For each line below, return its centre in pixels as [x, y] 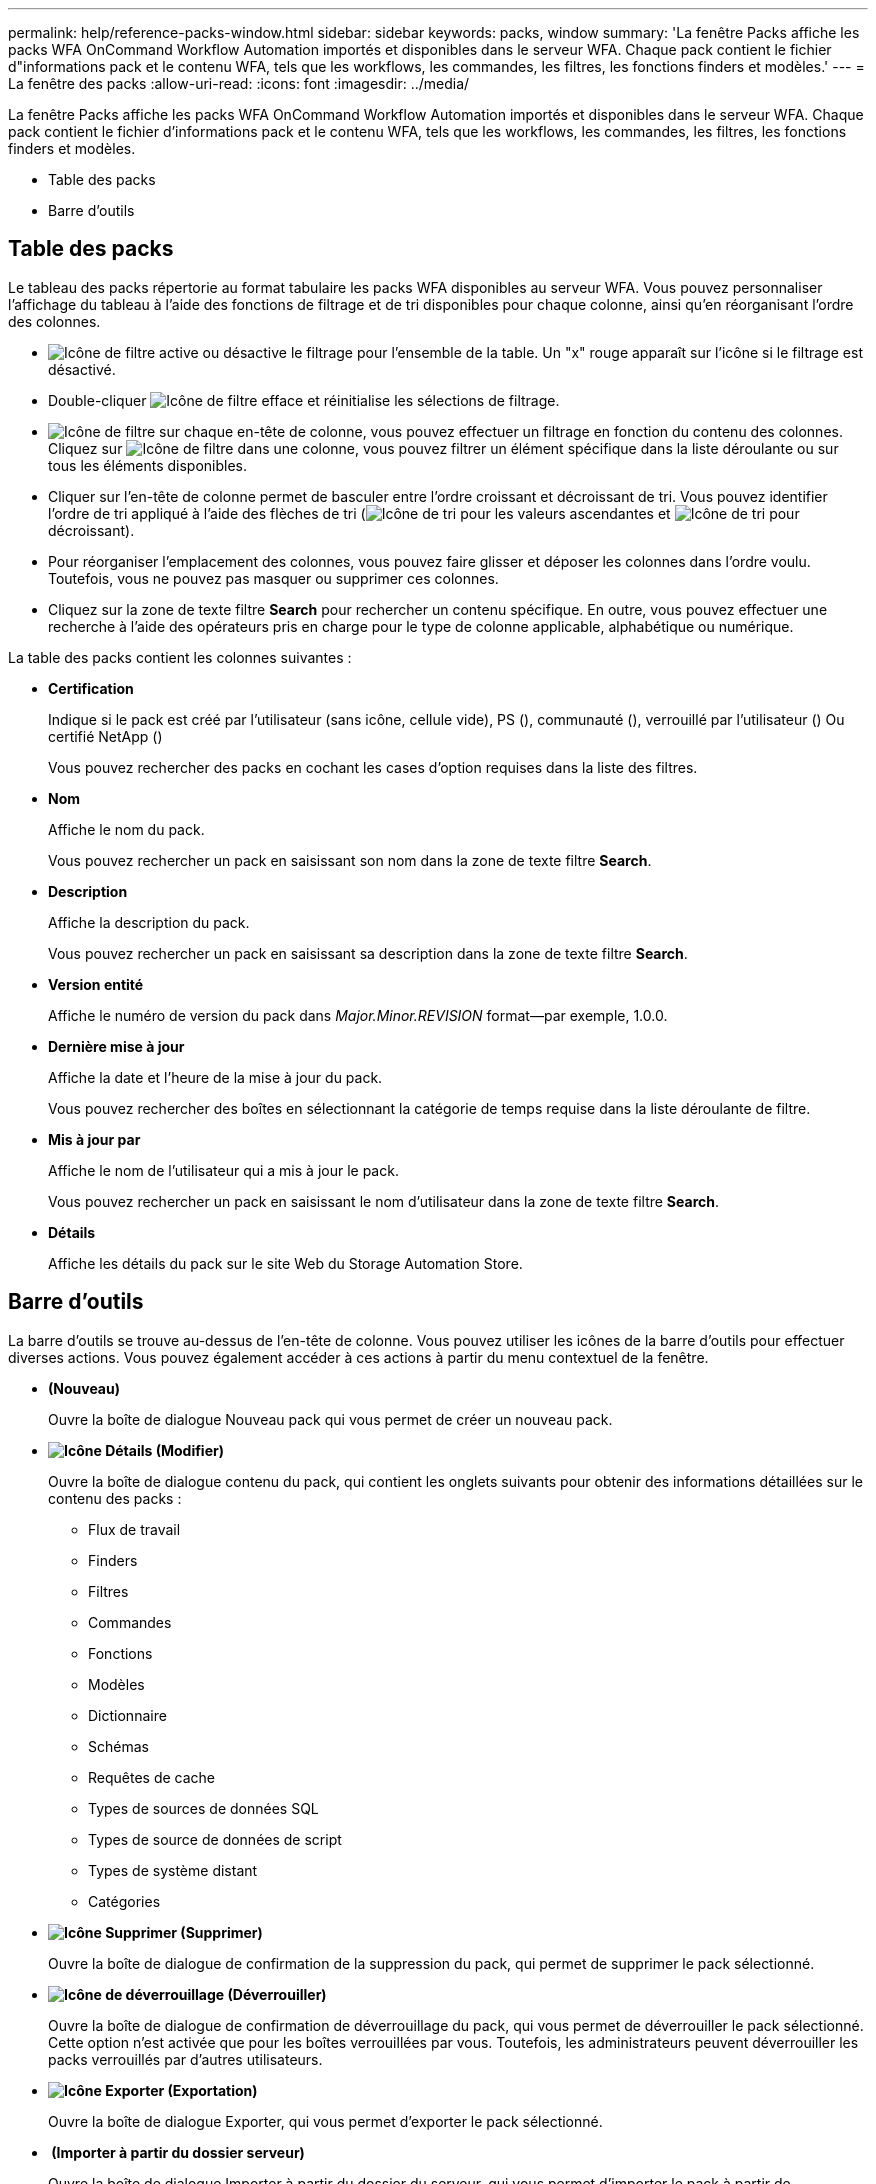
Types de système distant [173, 1870]
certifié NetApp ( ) [105, 736]
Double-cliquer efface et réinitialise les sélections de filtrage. [304, 400]
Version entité [96, 984]
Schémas [118, 1746]
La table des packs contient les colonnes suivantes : [180, 657]
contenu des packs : [115, 1498]
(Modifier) [189, 1450]
